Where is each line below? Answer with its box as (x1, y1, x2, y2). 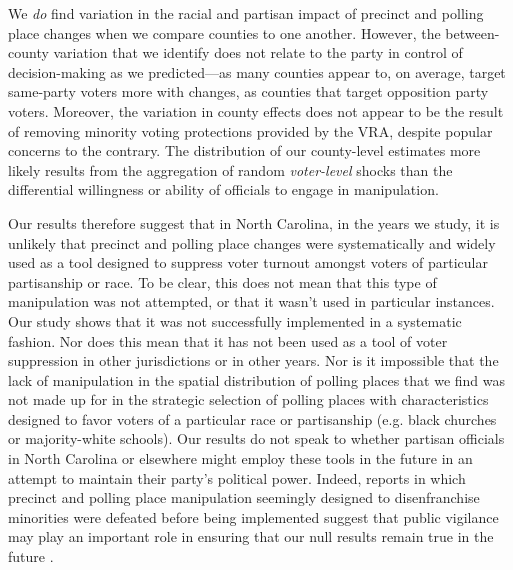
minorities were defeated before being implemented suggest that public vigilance (8, 506, 499, 527)
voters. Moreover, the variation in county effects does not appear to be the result (8, 100, 504, 121)
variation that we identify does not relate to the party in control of (53, 42, 463, 63)
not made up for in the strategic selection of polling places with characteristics (8, 389, 489, 410)
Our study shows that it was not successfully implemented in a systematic (8, 310, 462, 331)
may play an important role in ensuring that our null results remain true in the (8, 526, 494, 547)
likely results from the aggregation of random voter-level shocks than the (8, 159, 453, 180)
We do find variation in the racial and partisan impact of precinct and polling (8, 3, 484, 23)
